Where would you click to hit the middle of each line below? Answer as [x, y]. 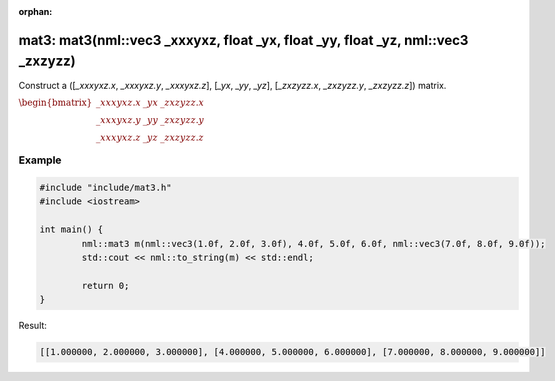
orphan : [35, 11]
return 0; [105, 285]
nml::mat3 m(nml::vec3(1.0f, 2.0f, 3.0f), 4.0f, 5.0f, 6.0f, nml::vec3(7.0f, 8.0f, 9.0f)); [313, 243]
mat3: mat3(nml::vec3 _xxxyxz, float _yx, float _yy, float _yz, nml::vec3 [243, 40]
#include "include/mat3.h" [105, 188]
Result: [32, 326]
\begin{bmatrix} [55, 102]
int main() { [71, 229]
